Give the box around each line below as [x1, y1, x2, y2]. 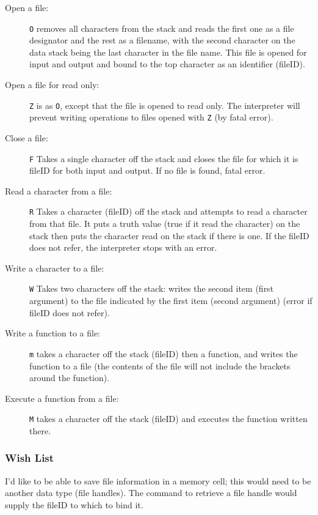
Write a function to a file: [5, 327, 101, 339]
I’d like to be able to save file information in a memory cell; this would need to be [5, 474, 311, 487]
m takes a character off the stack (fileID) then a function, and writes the [29, 347, 298, 360]
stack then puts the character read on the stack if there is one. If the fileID [29, 229, 309, 242]
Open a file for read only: [5, 78, 99, 91]
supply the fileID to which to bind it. [5, 498, 143, 511]
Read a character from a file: [5, 184, 112, 197]
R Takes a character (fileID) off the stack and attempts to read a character [29, 205, 308, 218]
